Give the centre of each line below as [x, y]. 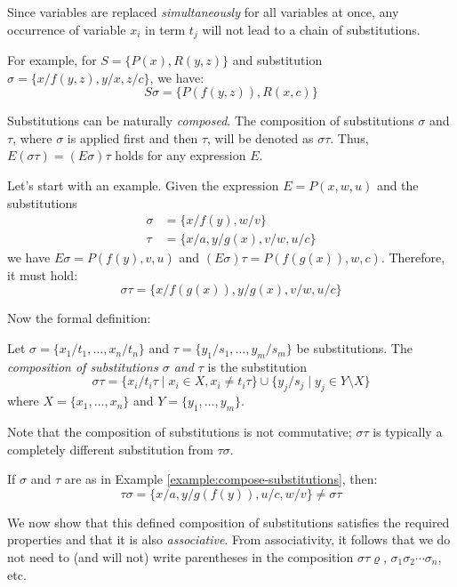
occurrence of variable [67, 29]
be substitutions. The [354, 348]
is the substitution [257, 366]
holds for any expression [180, 155]
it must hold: [43, 274]
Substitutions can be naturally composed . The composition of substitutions [211, 121]
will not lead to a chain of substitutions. [311, 29]
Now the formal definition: [79, 318]
